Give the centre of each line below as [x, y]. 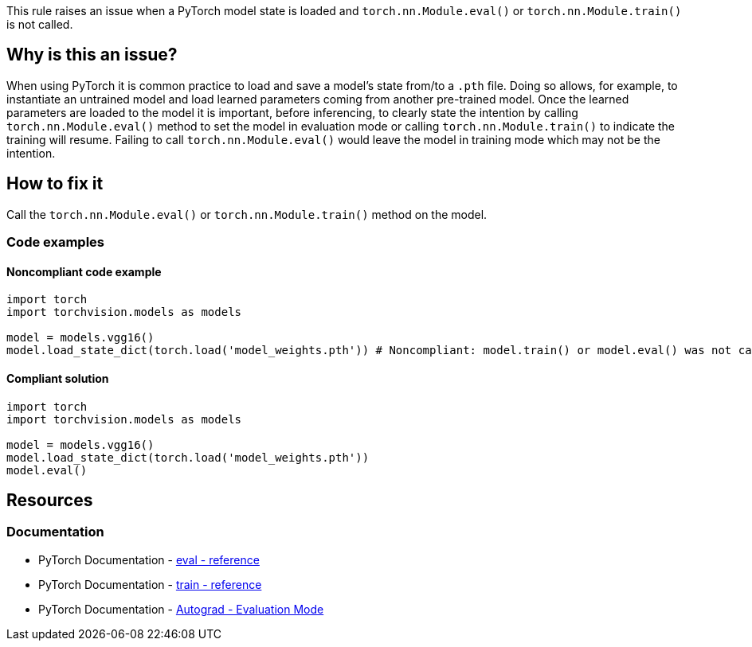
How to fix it [55, 184]
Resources [50, 500]
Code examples [56, 242]
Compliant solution [58, 378]
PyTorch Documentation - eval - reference [149, 559]
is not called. [40, 24]
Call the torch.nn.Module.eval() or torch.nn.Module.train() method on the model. [247, 214]
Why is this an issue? [92, 55]
